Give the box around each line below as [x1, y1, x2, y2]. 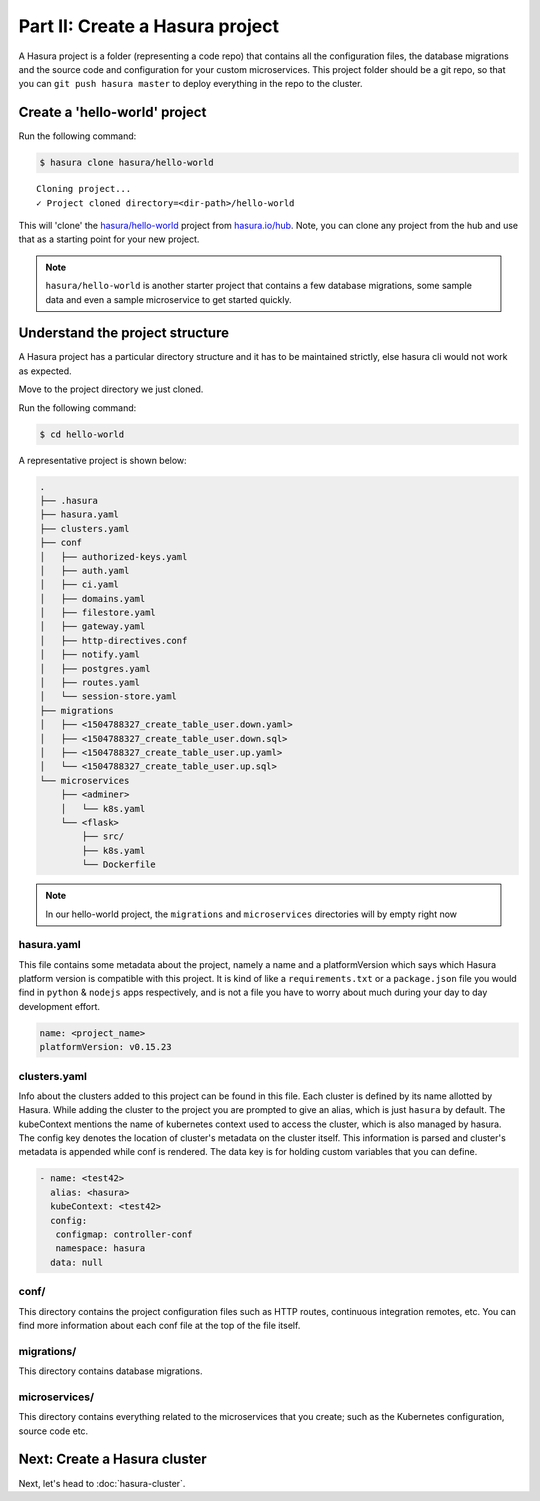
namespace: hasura [55, 1243, 146, 1254]
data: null [50, 1256, 104, 1268]
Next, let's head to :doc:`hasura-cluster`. [18, 1477, 186, 1489]
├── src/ [81, 831, 125, 842]
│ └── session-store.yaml [39, 691, 177, 702]
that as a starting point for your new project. [18, 233, 200, 245]
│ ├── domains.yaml [39, 593, 146, 604]
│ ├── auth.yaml [39, 565, 130, 576]
